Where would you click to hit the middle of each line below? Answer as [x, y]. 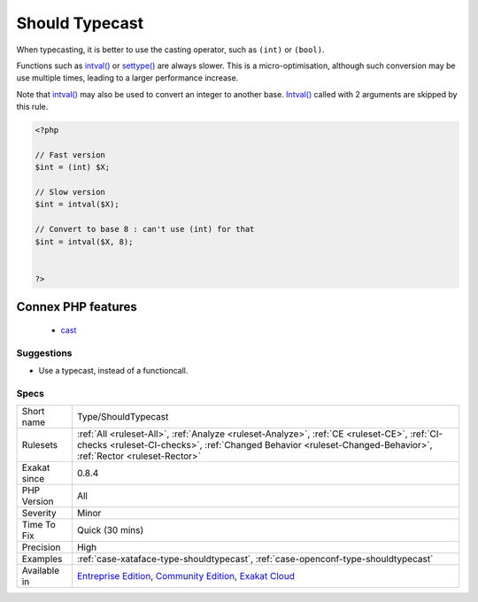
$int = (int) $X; [73, 167]
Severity [39, 513]
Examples [42, 560]
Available [41, 571]
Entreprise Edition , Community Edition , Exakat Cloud [186, 576]
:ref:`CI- [427, 434]
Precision [41, 547]
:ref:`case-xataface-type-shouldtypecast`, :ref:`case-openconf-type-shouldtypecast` [255, 560]
